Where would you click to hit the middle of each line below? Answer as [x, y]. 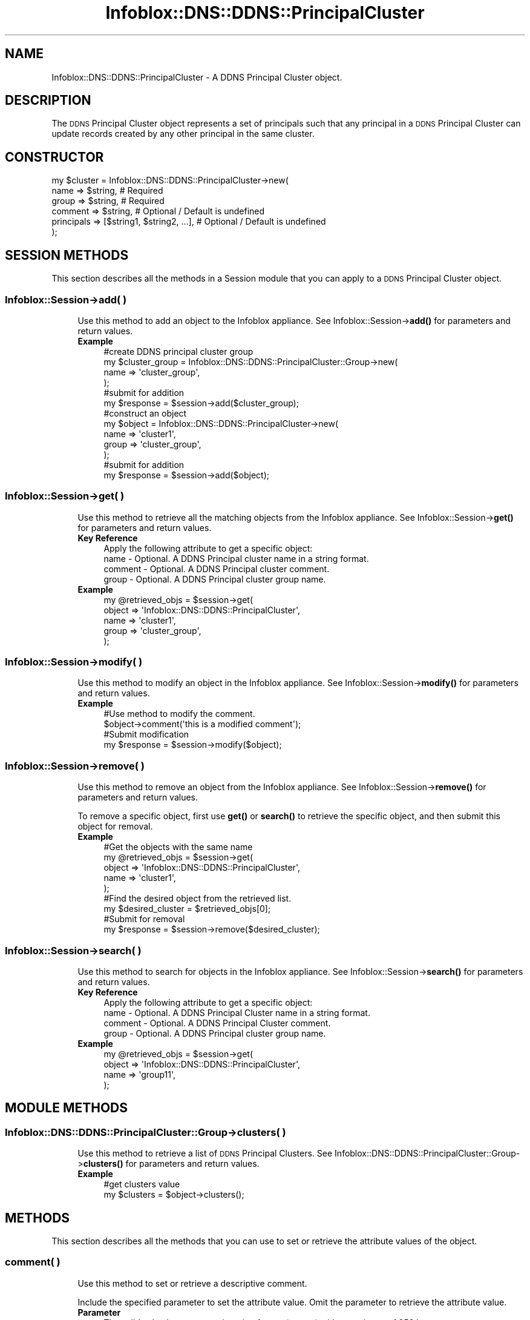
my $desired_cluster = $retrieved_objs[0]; [187, 909]
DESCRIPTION [48, 101]
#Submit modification [146, 734]
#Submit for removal [144, 919]
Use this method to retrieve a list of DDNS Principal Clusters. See [205, 1153]
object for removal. [115, 827]
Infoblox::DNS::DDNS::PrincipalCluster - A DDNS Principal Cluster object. [197, 77]
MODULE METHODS [67, 1108]
